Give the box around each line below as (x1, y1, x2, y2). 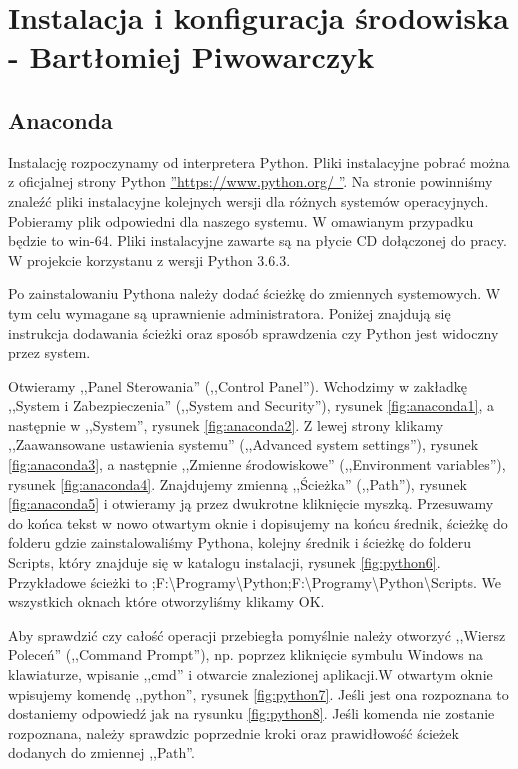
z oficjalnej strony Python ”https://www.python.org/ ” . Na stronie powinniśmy (8, 171, 493, 192)
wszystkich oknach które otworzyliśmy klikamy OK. (8, 591, 325, 612)
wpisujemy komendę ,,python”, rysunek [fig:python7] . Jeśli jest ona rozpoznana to (8, 683, 509, 704)
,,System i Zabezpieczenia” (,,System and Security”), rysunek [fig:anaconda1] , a (8, 395, 495, 416)
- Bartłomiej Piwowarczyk (8, 36, 375, 77)
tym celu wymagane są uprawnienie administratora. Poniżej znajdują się (8, 302, 451, 323)
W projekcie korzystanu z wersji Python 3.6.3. (8, 249, 291, 270)
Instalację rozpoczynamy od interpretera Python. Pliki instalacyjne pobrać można (8, 151, 510, 172)
